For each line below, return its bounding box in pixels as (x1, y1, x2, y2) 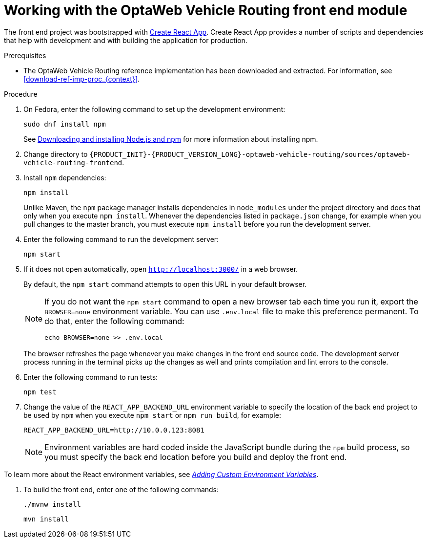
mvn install (23, 515, 69, 523)
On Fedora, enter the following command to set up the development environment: (23, 105, 285, 113)
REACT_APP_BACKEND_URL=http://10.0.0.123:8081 (23, 426, 204, 434)
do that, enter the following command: (44, 316, 184, 326)
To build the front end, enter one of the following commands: (23, 485, 219, 494)
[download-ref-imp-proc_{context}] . (23, 74, 140, 83)
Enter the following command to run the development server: (23, 235, 219, 243)
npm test (23, 388, 57, 396)
